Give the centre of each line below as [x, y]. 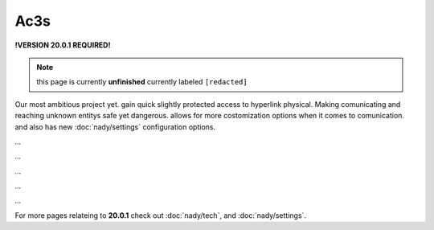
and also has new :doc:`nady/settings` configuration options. [115, 127]
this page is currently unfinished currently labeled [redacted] [142, 82]
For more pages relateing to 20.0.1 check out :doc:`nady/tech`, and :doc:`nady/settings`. [161, 215]
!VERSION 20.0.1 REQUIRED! [63, 45]
